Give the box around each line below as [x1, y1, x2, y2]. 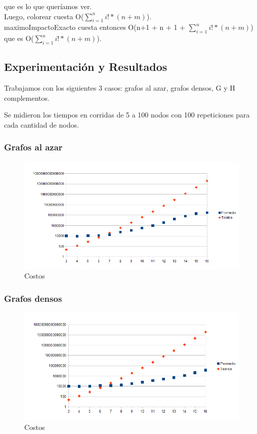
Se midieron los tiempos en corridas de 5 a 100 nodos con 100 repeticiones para [4, 109, 250, 120]
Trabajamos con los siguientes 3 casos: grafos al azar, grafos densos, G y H [4, 83, 235, 93]
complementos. [4, 92, 50, 103]
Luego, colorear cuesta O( [4, 11, 84, 21]
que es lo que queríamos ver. [4, 1, 92, 11]
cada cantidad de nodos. [4, 119, 79, 130]
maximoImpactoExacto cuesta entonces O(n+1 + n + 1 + [4, 22, 186, 32]
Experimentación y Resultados [4, 59, 167, 74]
